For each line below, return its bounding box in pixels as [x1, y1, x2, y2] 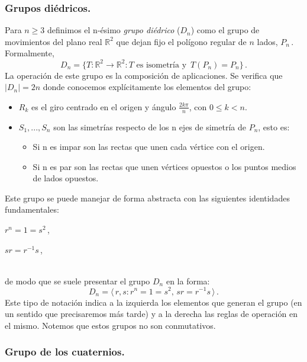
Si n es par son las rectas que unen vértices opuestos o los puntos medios [33, 160, 296, 172]
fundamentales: [5, 203, 59, 216]
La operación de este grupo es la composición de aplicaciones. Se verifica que [5, 69, 283, 81]
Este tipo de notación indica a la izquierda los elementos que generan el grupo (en [5, 296, 302, 308]
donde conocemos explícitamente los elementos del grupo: [43, 81, 251, 93]
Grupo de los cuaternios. [5, 344, 125, 359]
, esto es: [258, 120, 290, 133]
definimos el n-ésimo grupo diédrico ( [47, 24, 180, 36]
